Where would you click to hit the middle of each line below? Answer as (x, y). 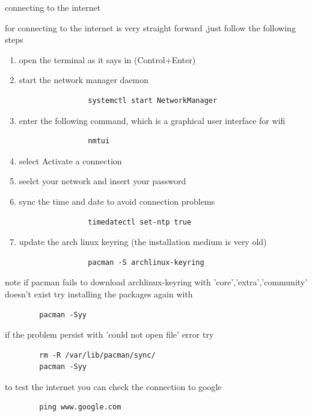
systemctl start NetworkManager (153, 100)
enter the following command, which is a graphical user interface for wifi (152, 120)
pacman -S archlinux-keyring (146, 262)
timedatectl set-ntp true (140, 222)
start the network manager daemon (84, 80)
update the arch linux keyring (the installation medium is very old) (143, 242)
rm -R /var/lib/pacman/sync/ (97, 355)
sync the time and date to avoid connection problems (117, 201)
